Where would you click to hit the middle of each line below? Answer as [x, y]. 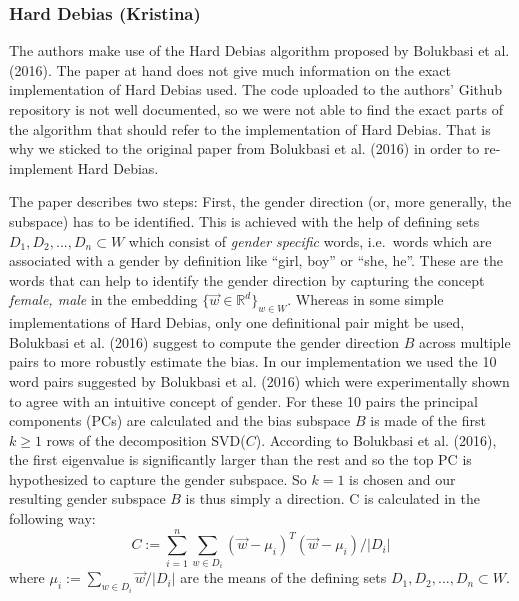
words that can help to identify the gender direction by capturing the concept [247, 279]
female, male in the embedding [103, 299]
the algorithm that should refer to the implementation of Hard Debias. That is [250, 128]
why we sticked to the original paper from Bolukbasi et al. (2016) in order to [244, 148]
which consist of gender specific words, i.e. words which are [310, 240]
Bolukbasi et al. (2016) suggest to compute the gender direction [204, 341]
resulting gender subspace [87, 498]
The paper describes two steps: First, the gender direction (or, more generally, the [260, 201]
